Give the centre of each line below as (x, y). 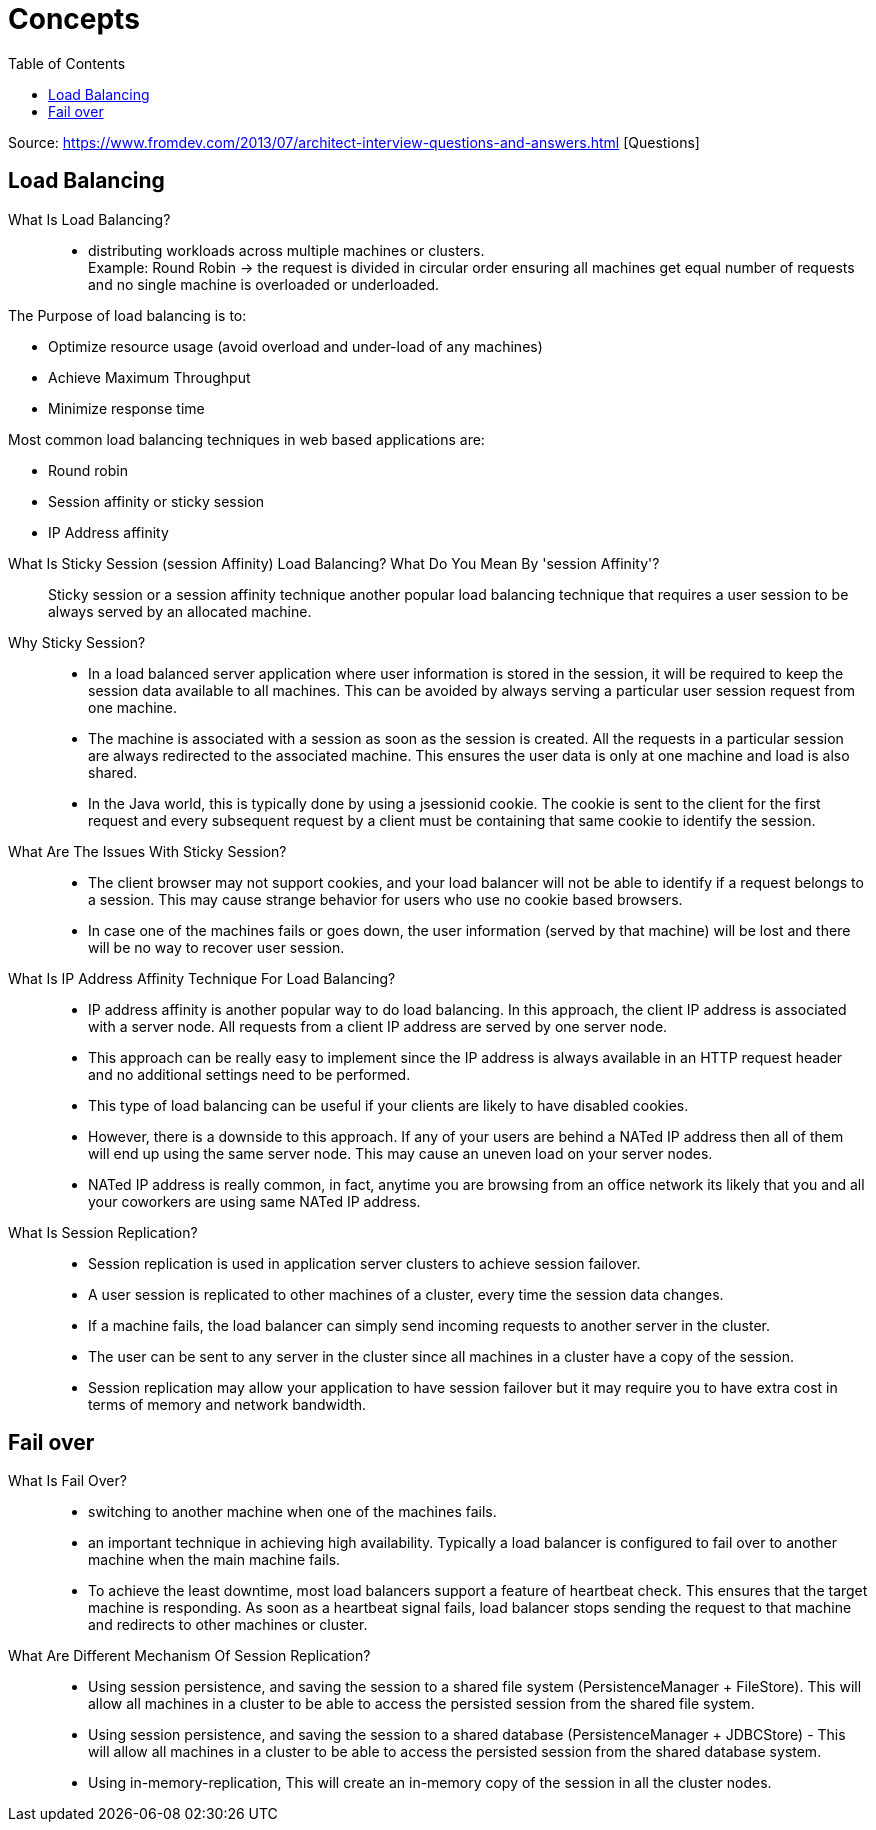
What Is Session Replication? (103, 1232)
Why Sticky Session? (77, 642)
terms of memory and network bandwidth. (227, 1404)
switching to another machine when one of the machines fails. (292, 1512)
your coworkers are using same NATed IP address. (254, 1201)
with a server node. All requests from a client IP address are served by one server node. (378, 1026)
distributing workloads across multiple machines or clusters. (286, 250)
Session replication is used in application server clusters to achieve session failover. (364, 1263)
